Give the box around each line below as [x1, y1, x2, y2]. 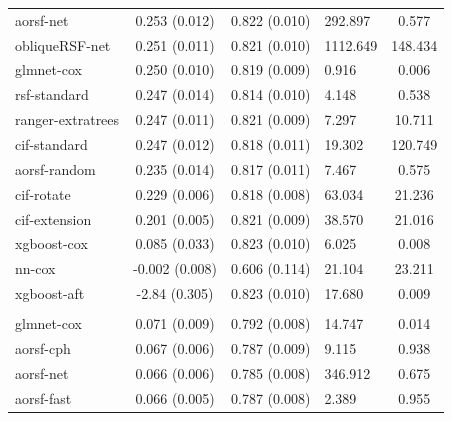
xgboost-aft [15, 283, 85, 304]
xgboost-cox [15, 233, 88, 254]
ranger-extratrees [15, 109, 120, 130]
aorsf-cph [15, 337, 71, 358]
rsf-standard [15, 84, 89, 105]
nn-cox [15, 258, 56, 279]
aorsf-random [15, 158, 96, 179]
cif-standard [15, 133, 88, 154]
